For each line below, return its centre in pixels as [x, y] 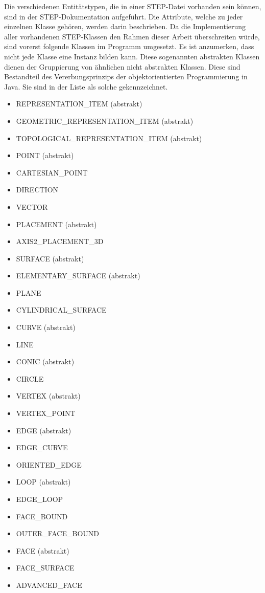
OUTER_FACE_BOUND [57, 533]
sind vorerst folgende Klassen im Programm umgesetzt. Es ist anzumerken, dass [129, 46]
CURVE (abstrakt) [46, 327]
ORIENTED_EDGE [49, 464]
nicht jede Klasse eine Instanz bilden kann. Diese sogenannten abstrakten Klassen [132, 56]
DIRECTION [37, 190]
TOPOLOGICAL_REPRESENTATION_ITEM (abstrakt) [109, 138]
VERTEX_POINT [46, 413]
